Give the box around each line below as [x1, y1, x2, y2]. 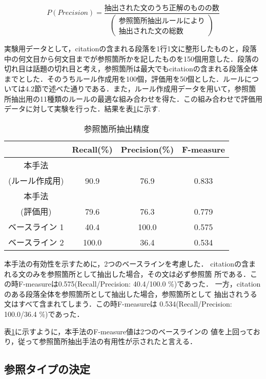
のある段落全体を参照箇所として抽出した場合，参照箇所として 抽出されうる [4, 288, 257, 299]
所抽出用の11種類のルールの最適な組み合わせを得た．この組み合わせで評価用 [4, 93, 262, 104]
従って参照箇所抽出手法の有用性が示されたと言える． [18, 336, 197, 347]
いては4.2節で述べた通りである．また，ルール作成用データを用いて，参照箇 [4, 83, 256, 94]
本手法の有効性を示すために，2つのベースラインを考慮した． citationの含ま [4, 258, 256, 269]
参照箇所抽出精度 [84, 123, 150, 135]
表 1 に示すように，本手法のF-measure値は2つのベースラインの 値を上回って [4, 326, 253, 336]
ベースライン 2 [8, 236, 64, 249]
